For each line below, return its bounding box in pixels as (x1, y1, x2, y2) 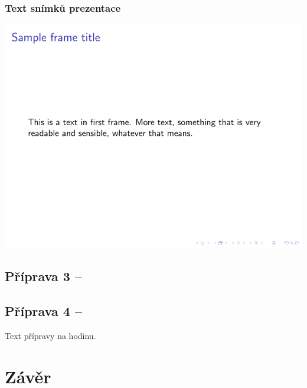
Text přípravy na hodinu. (5, 329, 96, 341)
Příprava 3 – (5, 267, 82, 285)
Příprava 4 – (5, 301, 82, 319)
